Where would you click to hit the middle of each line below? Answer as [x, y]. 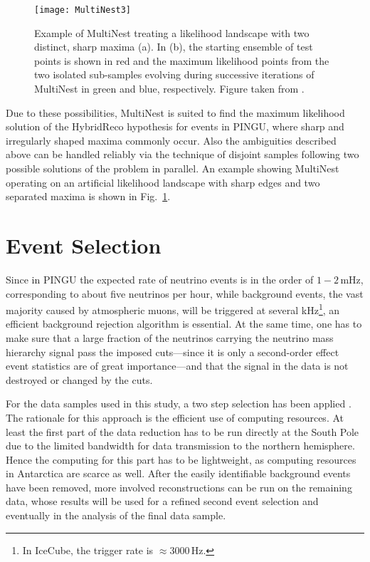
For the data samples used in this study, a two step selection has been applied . [179, 404]
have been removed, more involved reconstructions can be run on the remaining [179, 487]
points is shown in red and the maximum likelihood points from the [182, 60]
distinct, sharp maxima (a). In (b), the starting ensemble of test [174, 47]
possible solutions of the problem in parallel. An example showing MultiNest [173, 168]
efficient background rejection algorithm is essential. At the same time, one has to [184, 324]
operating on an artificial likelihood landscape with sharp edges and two [163, 182]
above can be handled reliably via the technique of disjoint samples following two [183, 154]
